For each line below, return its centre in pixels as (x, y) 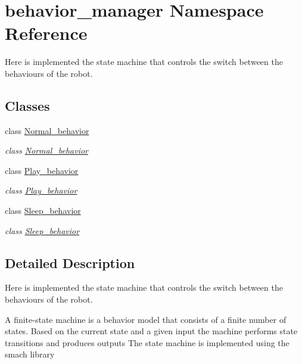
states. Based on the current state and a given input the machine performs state (151, 331)
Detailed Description (70, 262)
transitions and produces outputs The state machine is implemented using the (147, 342)
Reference (46, 33)
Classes (27, 105)
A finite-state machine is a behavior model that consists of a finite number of (146, 319)
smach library (30, 354)
